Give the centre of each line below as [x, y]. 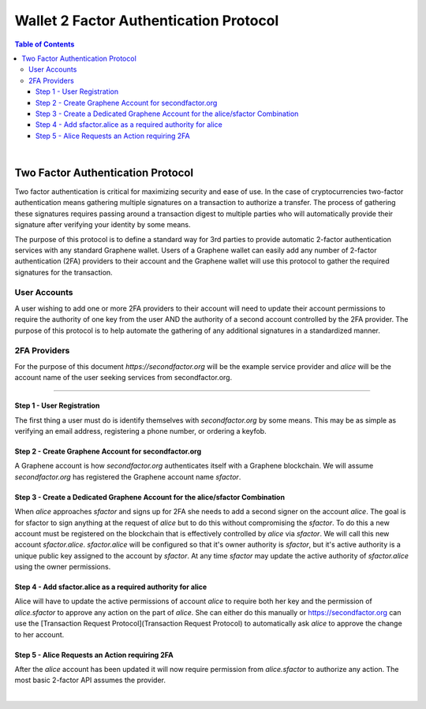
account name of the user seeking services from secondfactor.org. [123, 378]
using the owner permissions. [63, 567]
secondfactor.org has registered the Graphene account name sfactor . [128, 476]
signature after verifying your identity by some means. [103, 225]
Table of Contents [45, 44]
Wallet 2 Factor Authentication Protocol [147, 21]
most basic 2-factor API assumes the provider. [90, 680]
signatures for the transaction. [64, 272]
